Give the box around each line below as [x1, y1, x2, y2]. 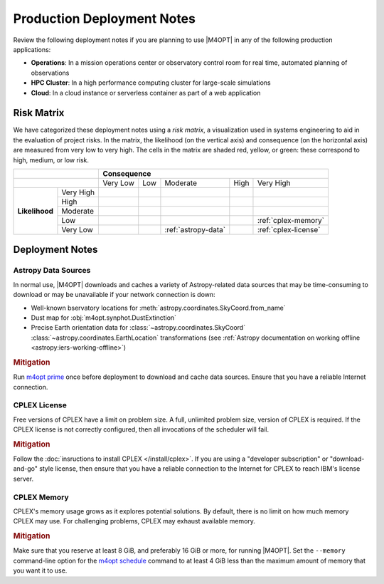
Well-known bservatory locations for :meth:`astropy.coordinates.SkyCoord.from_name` [31, 303, 286, 312]
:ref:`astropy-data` [164, 224, 226, 234]
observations [31, 68, 70, 77]
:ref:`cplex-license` [257, 224, 321, 234]
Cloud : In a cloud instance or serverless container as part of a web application [31, 88, 261, 97]
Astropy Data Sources [13, 266, 91, 276]
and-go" [13, 464, 38, 473]
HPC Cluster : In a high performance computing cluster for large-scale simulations [31, 78, 272, 87]
